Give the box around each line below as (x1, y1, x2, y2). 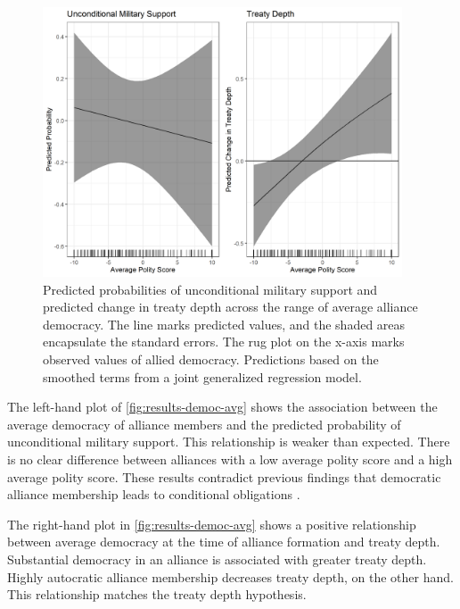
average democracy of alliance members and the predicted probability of (7, 414, 401, 433)
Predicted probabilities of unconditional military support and (43, 279, 378, 298)
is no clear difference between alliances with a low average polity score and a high (7, 450, 453, 469)
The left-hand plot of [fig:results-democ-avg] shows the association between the (7, 397, 438, 416)
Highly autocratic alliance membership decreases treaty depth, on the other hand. (7, 567, 454, 586)
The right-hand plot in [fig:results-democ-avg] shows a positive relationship (7, 514, 416, 533)
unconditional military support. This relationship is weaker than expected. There (7, 432, 450, 451)
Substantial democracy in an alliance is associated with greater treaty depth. (7, 550, 427, 568)
